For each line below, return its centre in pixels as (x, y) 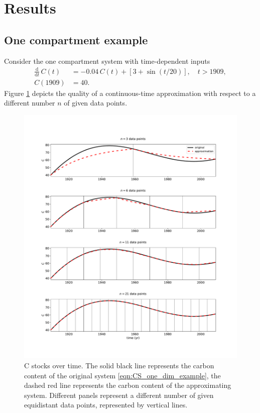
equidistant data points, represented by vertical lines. (106, 405)
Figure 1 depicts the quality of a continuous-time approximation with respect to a (130, 93)
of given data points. (96, 103)
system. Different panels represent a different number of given (119, 395)
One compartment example (76, 39)
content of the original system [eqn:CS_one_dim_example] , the (122, 375)
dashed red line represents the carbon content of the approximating (128, 385)
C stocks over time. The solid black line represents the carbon (119, 365)
